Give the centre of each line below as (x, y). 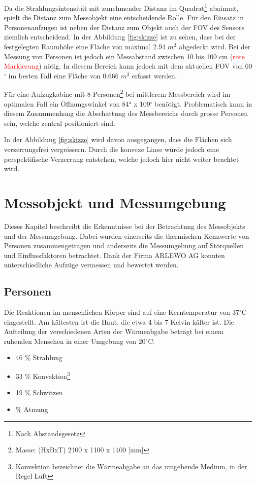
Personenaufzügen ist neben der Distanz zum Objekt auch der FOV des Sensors (124, 27)
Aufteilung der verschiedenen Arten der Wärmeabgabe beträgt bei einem (114, 331)
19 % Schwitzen (39, 392)
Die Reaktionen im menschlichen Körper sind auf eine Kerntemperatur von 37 (122, 312)
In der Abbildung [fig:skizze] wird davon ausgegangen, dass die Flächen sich (118, 139)
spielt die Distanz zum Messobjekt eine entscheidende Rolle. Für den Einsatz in (124, 18)
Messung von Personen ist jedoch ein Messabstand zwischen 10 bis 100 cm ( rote (124, 56)
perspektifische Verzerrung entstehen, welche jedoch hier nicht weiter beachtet (122, 159)
